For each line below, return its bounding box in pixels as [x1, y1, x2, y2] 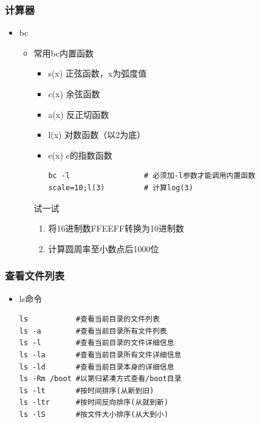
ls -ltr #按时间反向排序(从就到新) [19, 398, 169, 407]
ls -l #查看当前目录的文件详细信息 [19, 339, 174, 348]
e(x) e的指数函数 [48, 148, 112, 161]
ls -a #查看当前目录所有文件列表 [19, 326, 167, 335]
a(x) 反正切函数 [48, 108, 109, 120]
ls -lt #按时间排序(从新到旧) [19, 386, 154, 395]
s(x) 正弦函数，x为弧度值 [48, 67, 147, 80]
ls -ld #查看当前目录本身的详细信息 [19, 362, 174, 371]
